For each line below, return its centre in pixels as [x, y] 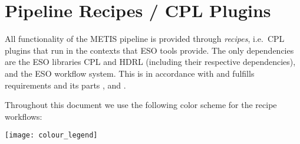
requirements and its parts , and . [65, 85]
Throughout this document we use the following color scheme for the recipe [141, 105]
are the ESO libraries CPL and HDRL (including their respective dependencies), [150, 62]
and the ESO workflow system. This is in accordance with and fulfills [130, 73]
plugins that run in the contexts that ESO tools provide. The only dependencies [149, 50]
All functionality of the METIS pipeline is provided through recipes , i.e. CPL [145, 39]
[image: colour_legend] [51, 135]
